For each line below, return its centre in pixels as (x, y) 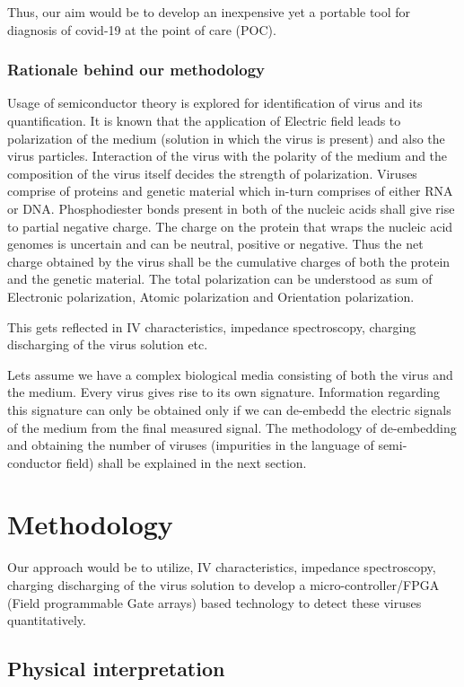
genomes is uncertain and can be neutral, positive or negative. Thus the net (215, 244)
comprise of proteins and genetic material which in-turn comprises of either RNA (230, 191)
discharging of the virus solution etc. (108, 344)
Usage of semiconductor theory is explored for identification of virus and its (215, 103)
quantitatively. (47, 620)
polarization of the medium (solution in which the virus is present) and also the (226, 138)
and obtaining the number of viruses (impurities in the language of (191, 445)
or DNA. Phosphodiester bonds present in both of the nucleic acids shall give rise (231, 208)
